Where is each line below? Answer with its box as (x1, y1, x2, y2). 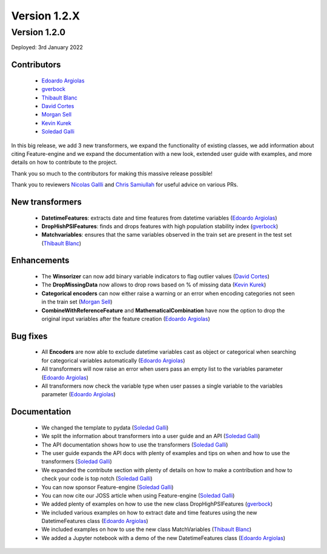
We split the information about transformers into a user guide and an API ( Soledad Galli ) (41, 433, 260, 440)
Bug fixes (11, 331, 48, 341)
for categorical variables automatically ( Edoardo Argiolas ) (41, 357, 185, 364)
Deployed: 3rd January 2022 (11, 44, 83, 51)
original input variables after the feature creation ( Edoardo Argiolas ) (41, 316, 210, 323)
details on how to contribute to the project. (11, 158, 117, 166)
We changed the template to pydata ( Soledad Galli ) (41, 424, 169, 431)
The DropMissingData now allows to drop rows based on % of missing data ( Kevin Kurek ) (41, 281, 266, 288)
